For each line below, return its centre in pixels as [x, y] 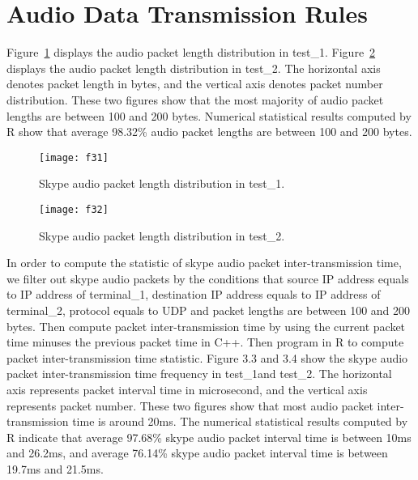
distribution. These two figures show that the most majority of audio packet [195, 99]
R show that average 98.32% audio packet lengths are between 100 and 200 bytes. [209, 132]
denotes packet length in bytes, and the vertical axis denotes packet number [195, 84]
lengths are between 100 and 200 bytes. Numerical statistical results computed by [209, 115]
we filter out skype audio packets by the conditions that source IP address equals [208, 278]
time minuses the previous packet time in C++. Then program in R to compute [205, 342]
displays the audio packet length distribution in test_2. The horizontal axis [194, 68]
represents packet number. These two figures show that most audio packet [190, 405]
